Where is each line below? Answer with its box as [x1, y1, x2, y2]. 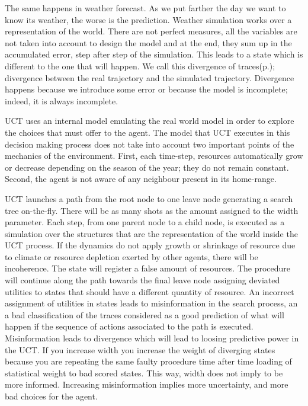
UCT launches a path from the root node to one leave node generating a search [5, 192, 293, 204]
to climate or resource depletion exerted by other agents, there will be [5, 250, 258, 263]
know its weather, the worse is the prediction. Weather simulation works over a [5, 13, 292, 25]
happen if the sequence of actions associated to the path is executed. [5, 320, 254, 333]
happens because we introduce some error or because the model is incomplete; [5, 83, 288, 95]
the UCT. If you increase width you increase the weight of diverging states [5, 343, 275, 356]
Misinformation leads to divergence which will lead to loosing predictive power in [5, 332, 299, 344]
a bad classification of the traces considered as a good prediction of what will [5, 308, 284, 321]
